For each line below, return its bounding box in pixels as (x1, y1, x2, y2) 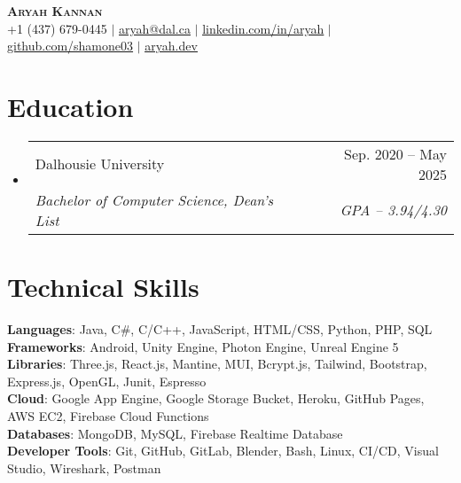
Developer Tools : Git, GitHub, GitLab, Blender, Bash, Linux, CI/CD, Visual (7, 441, 439, 460)
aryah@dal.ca (119, 19, 191, 37)
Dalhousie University (35, 153, 165, 175)
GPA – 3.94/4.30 (340, 199, 447, 221)
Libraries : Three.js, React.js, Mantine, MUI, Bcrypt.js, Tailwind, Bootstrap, (7, 354, 427, 373)
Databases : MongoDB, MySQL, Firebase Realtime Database (7, 424, 343, 442)
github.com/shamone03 (7, 36, 134, 55)
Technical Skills (7, 269, 199, 305)
